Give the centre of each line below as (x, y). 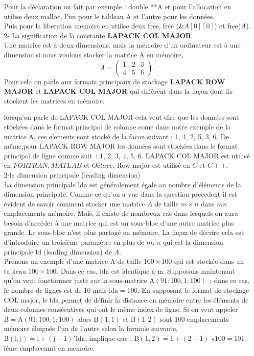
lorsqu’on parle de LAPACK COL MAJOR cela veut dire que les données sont (122, 117)
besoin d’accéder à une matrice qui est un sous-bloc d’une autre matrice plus (119, 222)
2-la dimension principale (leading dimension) (72, 174)
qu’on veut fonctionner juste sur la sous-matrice (76, 280)
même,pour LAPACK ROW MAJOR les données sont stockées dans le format (121, 146)
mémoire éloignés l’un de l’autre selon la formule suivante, (91, 328)
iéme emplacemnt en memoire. (49, 347)
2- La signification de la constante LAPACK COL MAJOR (98, 35)
